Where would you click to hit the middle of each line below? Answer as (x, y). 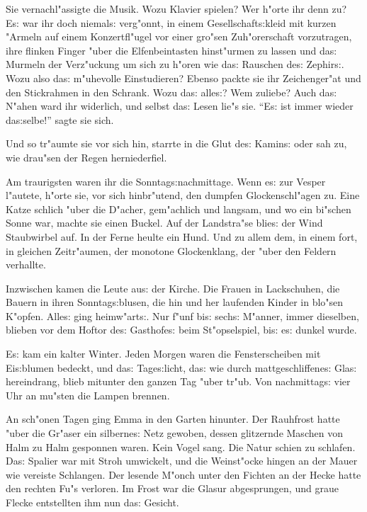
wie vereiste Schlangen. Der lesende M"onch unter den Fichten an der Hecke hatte (183, 474)
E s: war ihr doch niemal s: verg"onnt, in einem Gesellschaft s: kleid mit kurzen (171, 22)
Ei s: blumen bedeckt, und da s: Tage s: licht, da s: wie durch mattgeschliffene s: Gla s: (181, 367)
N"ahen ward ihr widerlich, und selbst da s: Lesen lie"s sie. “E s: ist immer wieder (180, 106)
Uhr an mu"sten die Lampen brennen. (88, 395)
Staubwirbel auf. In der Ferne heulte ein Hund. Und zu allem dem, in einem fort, (182, 236)
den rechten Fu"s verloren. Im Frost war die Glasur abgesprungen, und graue (172, 488)
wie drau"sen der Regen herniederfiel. (86, 157)
